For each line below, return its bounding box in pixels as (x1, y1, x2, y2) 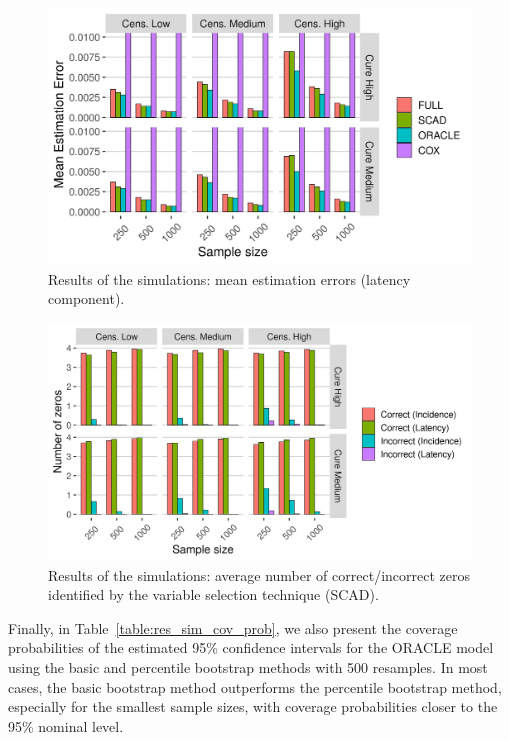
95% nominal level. (8, 715, 124, 736)
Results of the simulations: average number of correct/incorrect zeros (48, 564, 470, 585)
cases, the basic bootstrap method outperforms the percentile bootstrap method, (8, 676, 502, 697)
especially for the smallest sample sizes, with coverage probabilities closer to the (8, 696, 498, 717)
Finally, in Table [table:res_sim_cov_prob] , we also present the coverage (8, 617, 458, 638)
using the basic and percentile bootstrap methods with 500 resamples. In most (8, 656, 488, 677)
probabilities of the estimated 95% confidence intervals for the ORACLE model (8, 637, 494, 658)
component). (48, 288, 125, 309)
